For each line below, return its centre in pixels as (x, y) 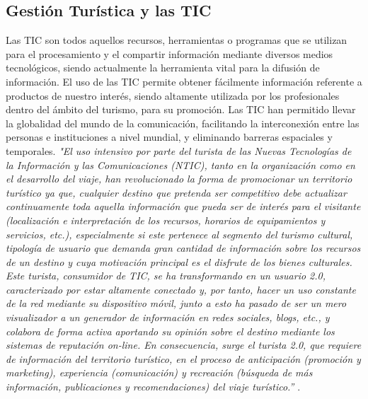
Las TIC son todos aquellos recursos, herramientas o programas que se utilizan (177, 40)
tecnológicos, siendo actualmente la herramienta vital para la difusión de (163, 68)
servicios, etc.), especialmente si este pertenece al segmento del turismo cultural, (179, 234)
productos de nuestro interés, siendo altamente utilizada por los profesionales (173, 95)
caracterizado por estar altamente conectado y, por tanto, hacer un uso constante (181, 289)
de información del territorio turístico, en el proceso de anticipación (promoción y (183, 358)
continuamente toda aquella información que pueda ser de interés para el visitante (183, 206)
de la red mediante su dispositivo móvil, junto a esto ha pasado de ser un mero (176, 303)
